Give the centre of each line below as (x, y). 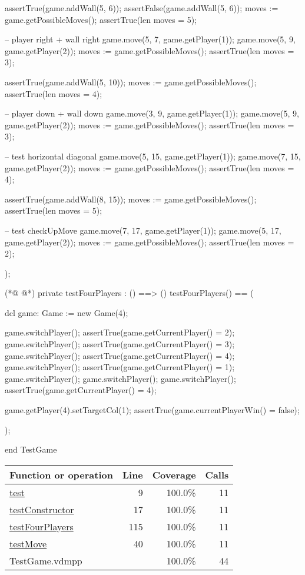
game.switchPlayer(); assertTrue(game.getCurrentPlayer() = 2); (120, 332)
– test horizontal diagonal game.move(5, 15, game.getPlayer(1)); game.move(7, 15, (153, 156)
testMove (28, 543)
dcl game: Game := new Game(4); (67, 312)
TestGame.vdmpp (46, 560)
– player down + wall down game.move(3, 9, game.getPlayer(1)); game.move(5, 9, (152, 113)
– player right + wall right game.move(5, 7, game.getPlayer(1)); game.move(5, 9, (150, 39)
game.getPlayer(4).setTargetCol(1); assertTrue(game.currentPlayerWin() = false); (152, 410)
